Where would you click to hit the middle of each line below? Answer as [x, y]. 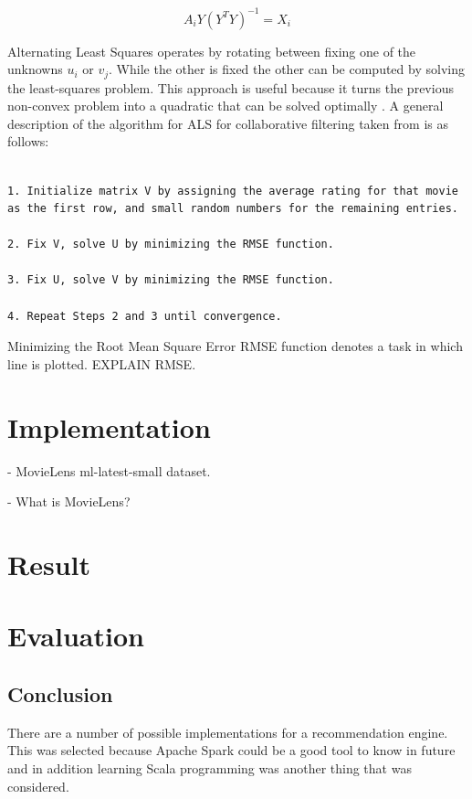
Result [49, 564]
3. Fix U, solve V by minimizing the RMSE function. [171, 280]
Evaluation [76, 636]
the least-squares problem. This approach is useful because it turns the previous [231, 87]
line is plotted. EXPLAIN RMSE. [102, 363]
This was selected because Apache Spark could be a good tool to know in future [231, 750]
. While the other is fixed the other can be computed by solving [287, 69]
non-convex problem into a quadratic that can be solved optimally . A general [226, 106]
